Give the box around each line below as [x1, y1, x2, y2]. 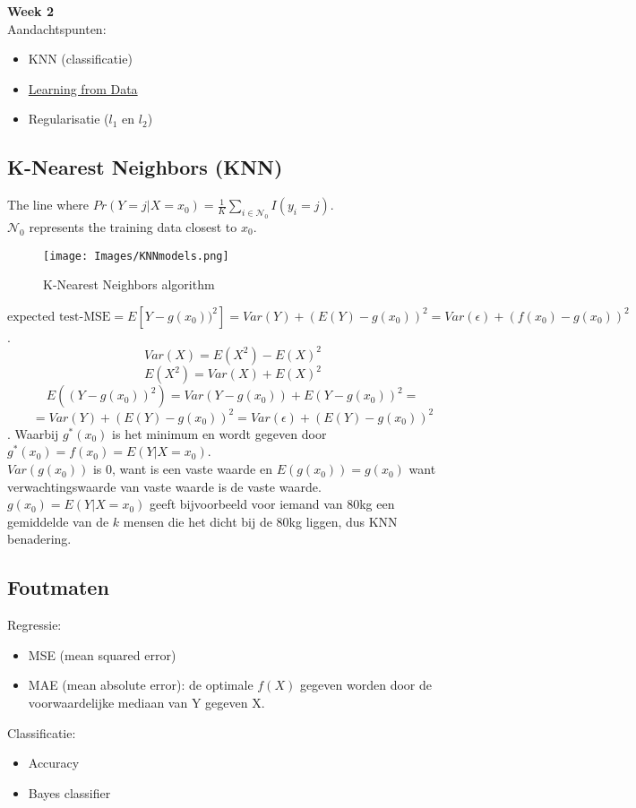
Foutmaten [7, 573, 109, 601]
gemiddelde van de [7, 511, 109, 530]
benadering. [7, 529, 72, 548]
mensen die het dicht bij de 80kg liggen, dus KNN [123, 511, 398, 530]
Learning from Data [28, 79, 138, 98]
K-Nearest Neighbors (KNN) [7, 153, 283, 181]
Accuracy [28, 753, 80, 772]
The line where [7, 195, 90, 214]
